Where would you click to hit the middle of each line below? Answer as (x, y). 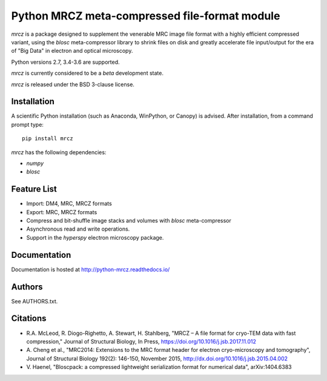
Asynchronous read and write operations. (78, 229)
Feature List (34, 189)
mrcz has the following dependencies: (59, 152)
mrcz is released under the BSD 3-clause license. (73, 84)
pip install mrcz (48, 139)
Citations (29, 319)
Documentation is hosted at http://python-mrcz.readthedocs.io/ (91, 269)
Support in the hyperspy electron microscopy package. (95, 237)
